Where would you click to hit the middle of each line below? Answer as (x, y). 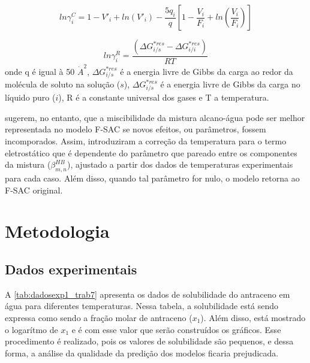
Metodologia (57, 231)
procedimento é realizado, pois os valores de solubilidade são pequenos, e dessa (149, 341)
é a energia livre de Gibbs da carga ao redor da (207, 71)
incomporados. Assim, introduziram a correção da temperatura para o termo (146, 141)
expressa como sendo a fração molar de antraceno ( (99, 317)
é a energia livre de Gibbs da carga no (230, 84)
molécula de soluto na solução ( (63, 84)
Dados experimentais (71, 269)
